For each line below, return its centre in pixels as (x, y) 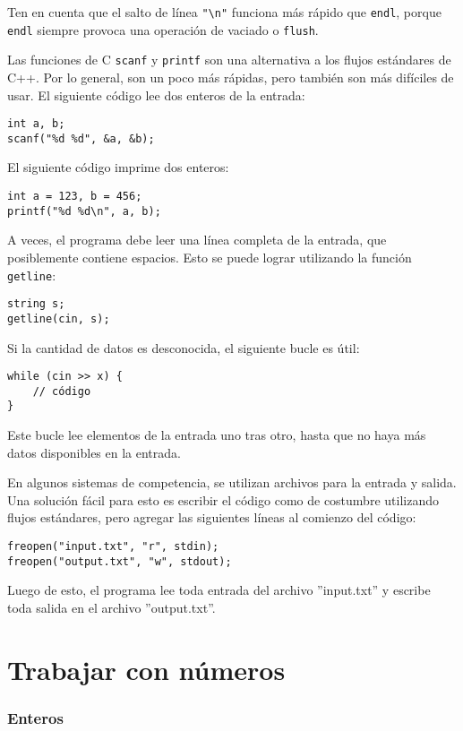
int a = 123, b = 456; (75, 197)
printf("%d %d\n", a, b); (84, 211)
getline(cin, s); (59, 318)
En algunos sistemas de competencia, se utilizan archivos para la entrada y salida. (232, 482)
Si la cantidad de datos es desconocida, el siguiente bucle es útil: (184, 347)
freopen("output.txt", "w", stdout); (120, 561)
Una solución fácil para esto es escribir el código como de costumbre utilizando (223, 499)
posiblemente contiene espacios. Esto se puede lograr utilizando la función (210, 257)
